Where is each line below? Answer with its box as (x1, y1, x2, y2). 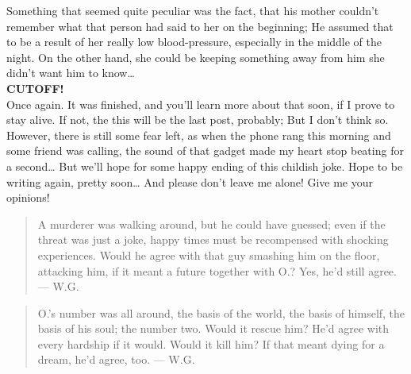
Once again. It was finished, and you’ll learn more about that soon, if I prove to (6, 95, 395, 112)
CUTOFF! (6, 79, 64, 96)
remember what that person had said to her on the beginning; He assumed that (6, 17, 394, 34)
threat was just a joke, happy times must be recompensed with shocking (37, 231, 389, 248)
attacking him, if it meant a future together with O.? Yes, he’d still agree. (37, 262, 397, 279)
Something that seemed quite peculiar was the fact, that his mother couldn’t (6, 2, 379, 18)
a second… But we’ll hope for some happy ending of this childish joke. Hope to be (6, 157, 403, 174)
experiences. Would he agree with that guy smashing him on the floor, (37, 246, 380, 263)
